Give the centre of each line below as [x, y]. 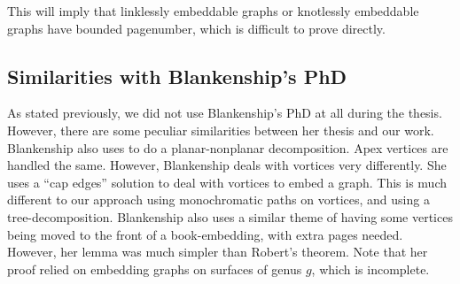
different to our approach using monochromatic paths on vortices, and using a [218, 200]
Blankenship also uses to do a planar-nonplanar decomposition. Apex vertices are [228, 147]
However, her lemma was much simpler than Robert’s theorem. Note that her [218, 252]
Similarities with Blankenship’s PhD [177, 76]
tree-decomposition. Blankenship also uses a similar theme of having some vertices [230, 216]
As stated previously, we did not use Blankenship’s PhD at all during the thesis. [225, 113]
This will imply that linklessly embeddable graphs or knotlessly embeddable [213, 11]
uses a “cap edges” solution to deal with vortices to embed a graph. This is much [227, 182]
